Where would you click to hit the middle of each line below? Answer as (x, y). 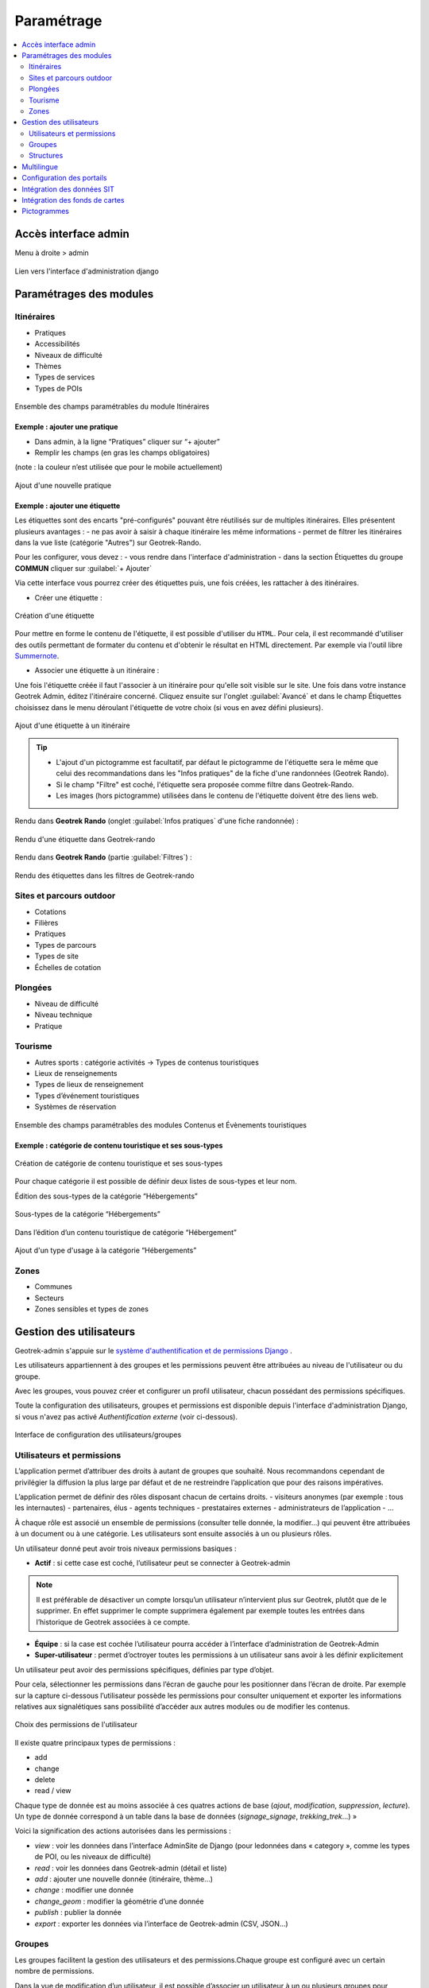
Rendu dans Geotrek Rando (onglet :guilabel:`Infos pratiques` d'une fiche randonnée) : (157, 821)
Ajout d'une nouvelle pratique (63, 485)
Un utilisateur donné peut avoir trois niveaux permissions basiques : (126, 1548)
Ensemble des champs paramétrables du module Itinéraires (112, 406)
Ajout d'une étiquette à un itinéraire (72, 726)
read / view (53, 1791)
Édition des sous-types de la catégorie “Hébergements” (106, 1196)
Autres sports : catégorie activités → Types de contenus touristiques (147, 1062)
